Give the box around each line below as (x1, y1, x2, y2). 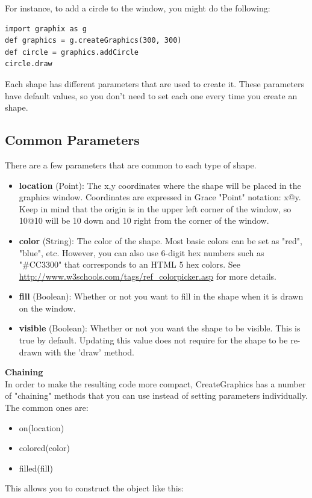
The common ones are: (5, 401, 89, 414)
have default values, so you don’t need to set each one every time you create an (5, 89, 298, 102)
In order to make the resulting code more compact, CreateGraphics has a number (5, 377, 306, 390)
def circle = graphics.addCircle (5, 48, 139, 57)
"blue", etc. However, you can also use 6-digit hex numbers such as (19, 246, 264, 259)
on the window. (19, 301, 76, 314)
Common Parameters (5, 131, 140, 149)
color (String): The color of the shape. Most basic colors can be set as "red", (19, 234, 302, 247)
